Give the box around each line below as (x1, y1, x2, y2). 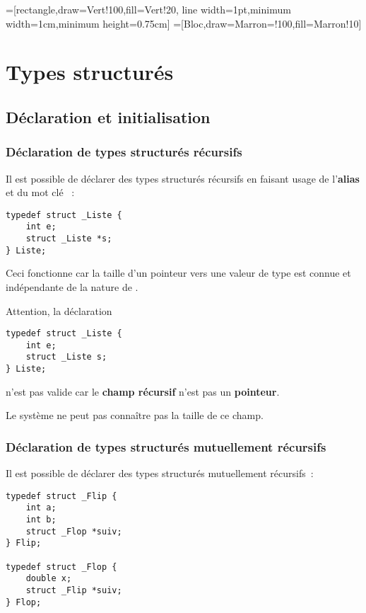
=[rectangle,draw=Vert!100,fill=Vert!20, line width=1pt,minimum (6, 2, 291, 16)
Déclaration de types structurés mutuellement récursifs (6, 437, 326, 455)
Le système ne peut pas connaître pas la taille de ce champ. (6, 408, 264, 423)
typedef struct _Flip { (6, 491, 117, 501)
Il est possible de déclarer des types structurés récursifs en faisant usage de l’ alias (6, 171, 360, 185)
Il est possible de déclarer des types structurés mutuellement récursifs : (6, 466, 314, 481)
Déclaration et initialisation (6, 105, 211, 127)
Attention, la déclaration (6, 303, 112, 318)
